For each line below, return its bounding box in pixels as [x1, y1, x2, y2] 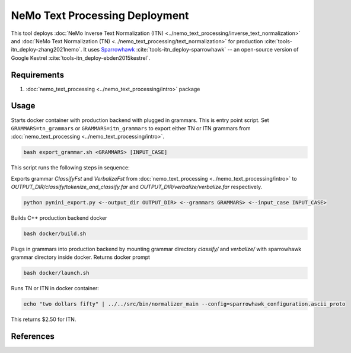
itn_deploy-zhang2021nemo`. [11, 46, 82, 53]
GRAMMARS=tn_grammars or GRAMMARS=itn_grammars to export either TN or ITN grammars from [11, 124, 251, 131]
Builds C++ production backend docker [11, 214, 107, 222]
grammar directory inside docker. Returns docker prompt [11, 253, 151, 261]
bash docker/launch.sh [23, 269, 90, 277]
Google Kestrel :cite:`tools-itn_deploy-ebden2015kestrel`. [11, 54, 151, 62]
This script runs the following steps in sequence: [11, 164, 130, 171]
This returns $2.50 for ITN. [11, 316, 76, 323]
